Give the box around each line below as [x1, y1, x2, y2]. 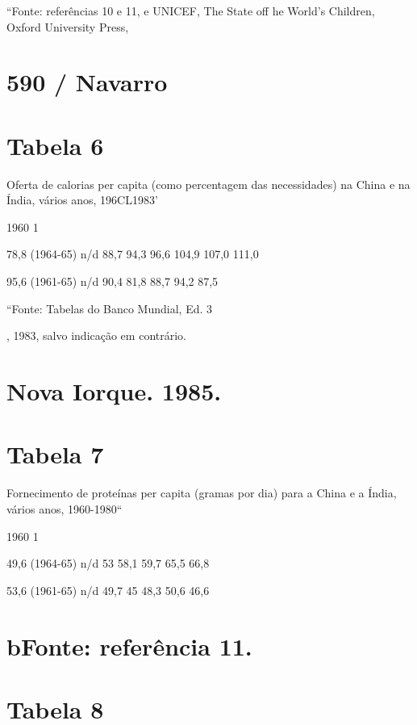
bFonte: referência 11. [6, 629, 252, 662]
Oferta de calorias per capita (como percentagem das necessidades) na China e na [6, 175, 411, 192]
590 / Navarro [6, 65, 168, 98]
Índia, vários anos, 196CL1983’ [6, 191, 158, 208]
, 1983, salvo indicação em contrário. [6, 327, 186, 344]
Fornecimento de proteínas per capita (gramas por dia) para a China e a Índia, [6, 484, 397, 501]
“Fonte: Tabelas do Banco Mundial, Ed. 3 [6, 300, 213, 316]
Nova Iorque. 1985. [6, 375, 222, 408]
